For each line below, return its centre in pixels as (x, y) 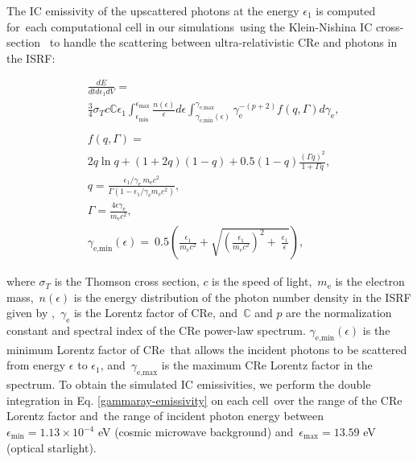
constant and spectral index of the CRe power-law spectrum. (156, 330)
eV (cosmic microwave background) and (196, 432)
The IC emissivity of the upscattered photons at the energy (153, 10)
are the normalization (339, 313)
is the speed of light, (262, 281)
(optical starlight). (52, 447)
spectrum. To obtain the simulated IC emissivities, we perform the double (189, 384)
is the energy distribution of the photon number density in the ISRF (242, 297)
